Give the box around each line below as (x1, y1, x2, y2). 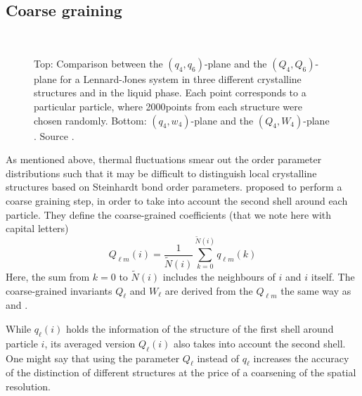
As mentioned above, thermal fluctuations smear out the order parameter (6, 152, 322, 167)
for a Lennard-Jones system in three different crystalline (60, 71, 302, 86)
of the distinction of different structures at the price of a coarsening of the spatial (6, 365, 356, 380)
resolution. (6, 379, 51, 393)
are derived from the (164, 283, 253, 298)
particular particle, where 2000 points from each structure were (34, 98, 302, 113)
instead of (197, 350, 240, 365)
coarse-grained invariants (6, 283, 112, 298)
